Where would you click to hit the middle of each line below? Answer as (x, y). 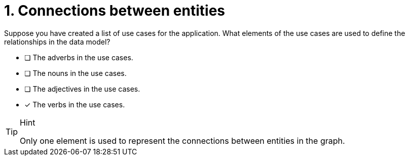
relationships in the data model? (57, 42)
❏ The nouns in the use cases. (76, 73)
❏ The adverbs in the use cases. (79, 57)
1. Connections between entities (115, 11)
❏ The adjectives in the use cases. (82, 89)
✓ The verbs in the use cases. (75, 104)
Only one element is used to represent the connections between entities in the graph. (182, 141)
